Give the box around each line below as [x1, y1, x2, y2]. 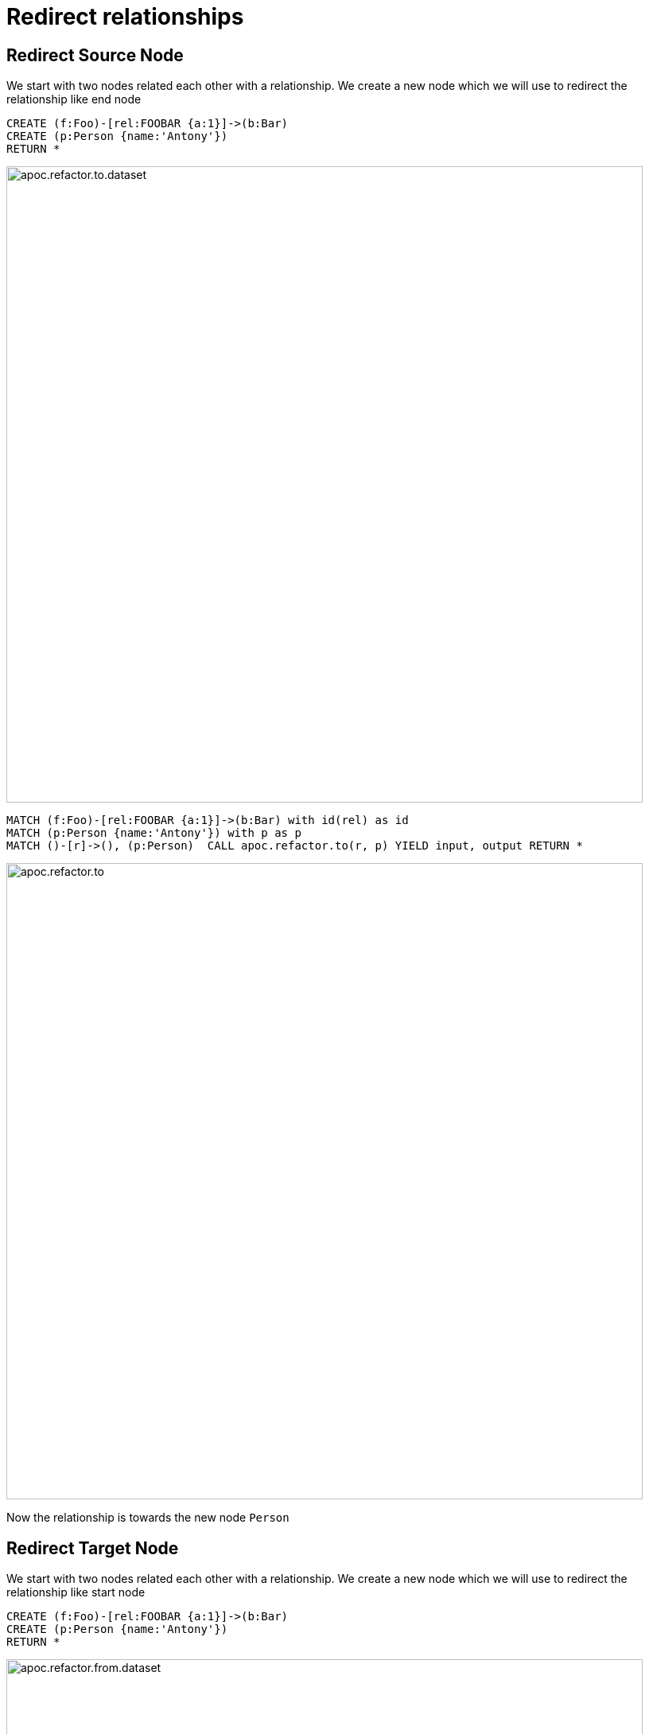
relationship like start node [6, 1585, 146, 1600]
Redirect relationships [6, 3, 244, 30]
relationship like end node [6, 92, 142, 107]
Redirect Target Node [6, 1538, 179, 1558]
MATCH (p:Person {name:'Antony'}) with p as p [6, 826, 301, 840]
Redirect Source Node [6, 45, 184, 65]
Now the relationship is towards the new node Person [6, 1510, 290, 1525]
